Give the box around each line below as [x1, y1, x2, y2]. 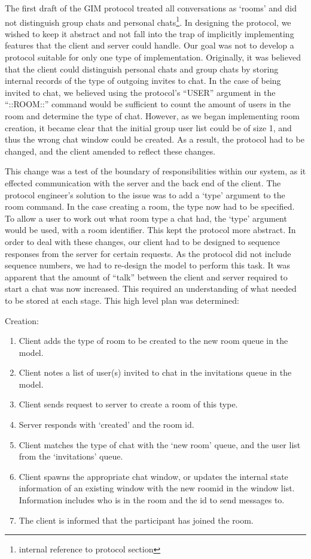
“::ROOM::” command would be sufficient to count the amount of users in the [5, 98, 291, 110]
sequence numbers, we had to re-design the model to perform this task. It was [5, 259, 290, 271]
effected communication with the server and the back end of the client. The [5, 176, 281, 189]
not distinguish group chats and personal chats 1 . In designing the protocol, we [5, 14, 291, 28]
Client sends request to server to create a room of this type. [19, 398, 238, 410]
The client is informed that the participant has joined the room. [19, 513, 254, 526]
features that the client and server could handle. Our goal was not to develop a [5, 39, 294, 52]
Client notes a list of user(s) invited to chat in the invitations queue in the [19, 366, 292, 379]
